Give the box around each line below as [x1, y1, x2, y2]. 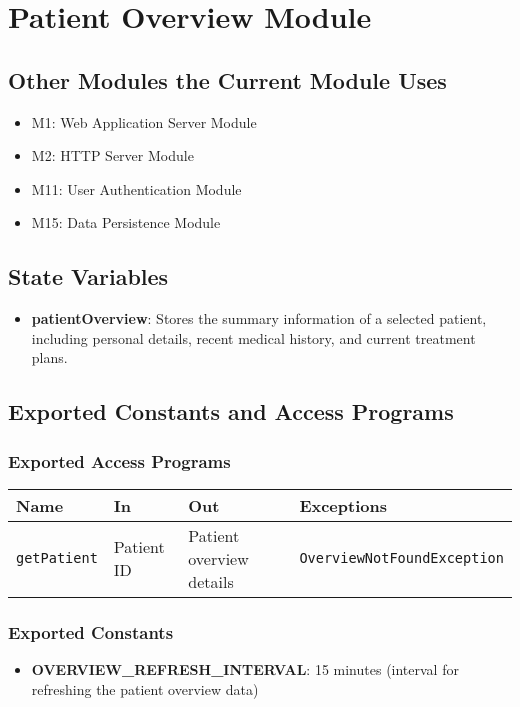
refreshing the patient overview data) [31, 678, 259, 699]
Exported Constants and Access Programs [8, 396, 454, 427]
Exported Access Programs [8, 448, 231, 473]
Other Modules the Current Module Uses [8, 64, 447, 95]
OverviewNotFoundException [299, 550, 504, 567]
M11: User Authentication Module [31, 178, 242, 199]
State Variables [8, 261, 169, 292]
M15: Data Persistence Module [31, 212, 221, 233]
